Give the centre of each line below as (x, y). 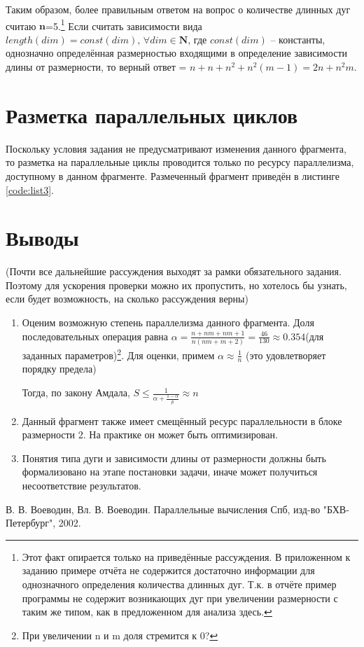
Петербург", (31, 523)
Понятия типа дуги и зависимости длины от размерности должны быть (174, 458)
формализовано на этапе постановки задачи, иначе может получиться (170, 472)
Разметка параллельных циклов (152, 114)
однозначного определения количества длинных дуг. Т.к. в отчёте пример (179, 584)
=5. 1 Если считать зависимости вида (124, 25)
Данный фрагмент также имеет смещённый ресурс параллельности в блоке (182, 420)
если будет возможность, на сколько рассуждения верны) (127, 299)
